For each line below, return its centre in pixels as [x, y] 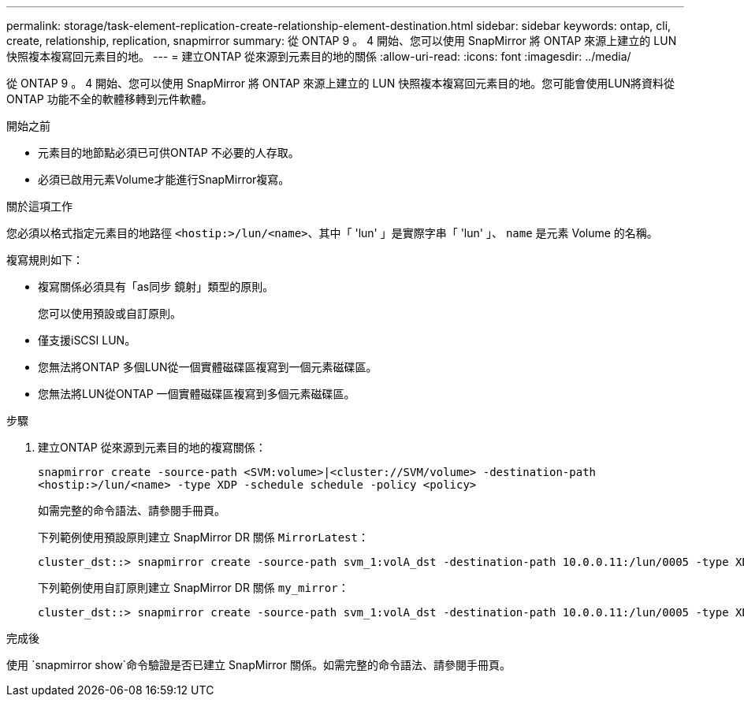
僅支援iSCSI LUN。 [87, 340]
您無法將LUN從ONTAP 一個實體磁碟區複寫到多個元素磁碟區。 [197, 394]
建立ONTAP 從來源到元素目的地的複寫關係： [152, 447]
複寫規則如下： [45, 260]
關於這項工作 [39, 206]
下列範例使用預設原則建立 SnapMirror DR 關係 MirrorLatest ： [203, 537]
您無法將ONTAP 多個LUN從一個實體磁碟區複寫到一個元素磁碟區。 [208, 367]
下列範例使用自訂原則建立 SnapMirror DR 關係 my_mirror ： [193, 588]
